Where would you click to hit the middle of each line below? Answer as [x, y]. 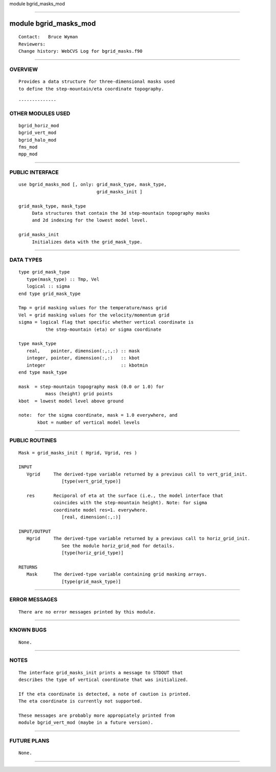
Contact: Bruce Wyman [48, 37]
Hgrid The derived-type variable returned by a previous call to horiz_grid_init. [138, 539]
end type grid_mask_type [50, 293]
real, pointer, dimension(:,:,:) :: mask [83, 351]
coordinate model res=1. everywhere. [101, 510]
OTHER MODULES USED [40, 113]
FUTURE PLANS [29, 741]
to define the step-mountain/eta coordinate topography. [91, 89]
